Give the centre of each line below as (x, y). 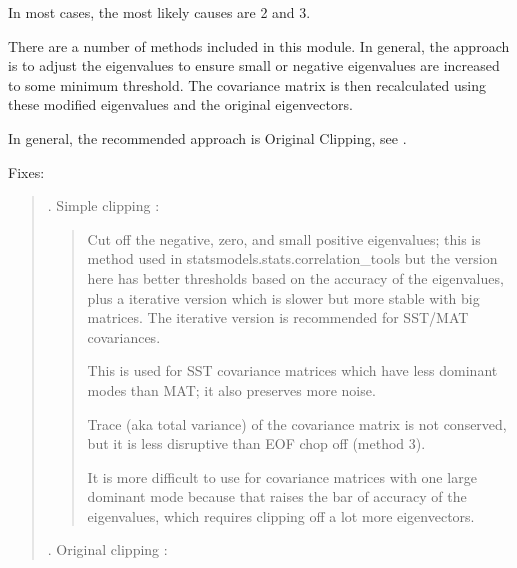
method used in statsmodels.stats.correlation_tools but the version (292, 258)
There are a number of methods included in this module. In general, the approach (259, 45)
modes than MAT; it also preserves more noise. (231, 389)
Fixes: (26, 171)
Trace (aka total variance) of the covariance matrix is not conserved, (297, 423)
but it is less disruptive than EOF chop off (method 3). (256, 443)
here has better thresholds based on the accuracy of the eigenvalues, (295, 277)
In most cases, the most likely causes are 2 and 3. (159, 12)
